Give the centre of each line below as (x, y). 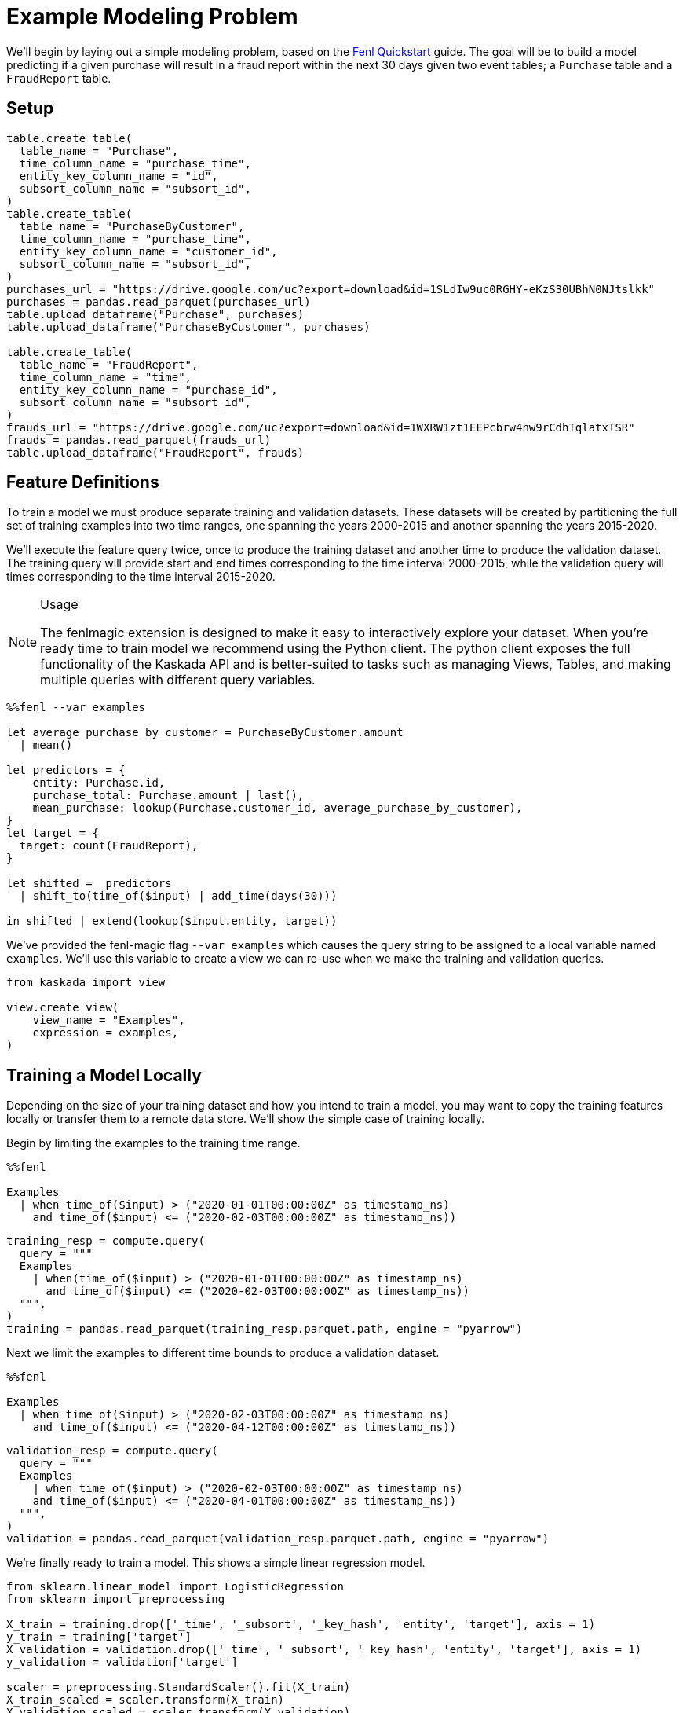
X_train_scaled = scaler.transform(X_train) (146, 1700)
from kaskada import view (86, 983)
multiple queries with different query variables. (178, 680)
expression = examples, (106, 1033)
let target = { (53, 833)
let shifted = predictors (89, 884)
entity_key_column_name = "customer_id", (148, 251)
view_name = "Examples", (109, 1020)
